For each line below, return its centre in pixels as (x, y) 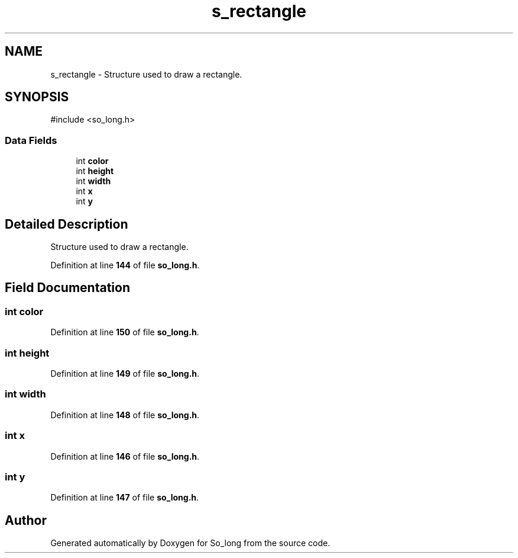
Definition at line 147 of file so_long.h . (125, 498)
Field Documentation (67, 288)
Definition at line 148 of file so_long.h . (125, 415)
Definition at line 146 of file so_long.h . (125, 456)
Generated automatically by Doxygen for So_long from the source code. (190, 543)
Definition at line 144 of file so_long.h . (125, 265)
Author (26, 520)
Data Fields (31, 140)
